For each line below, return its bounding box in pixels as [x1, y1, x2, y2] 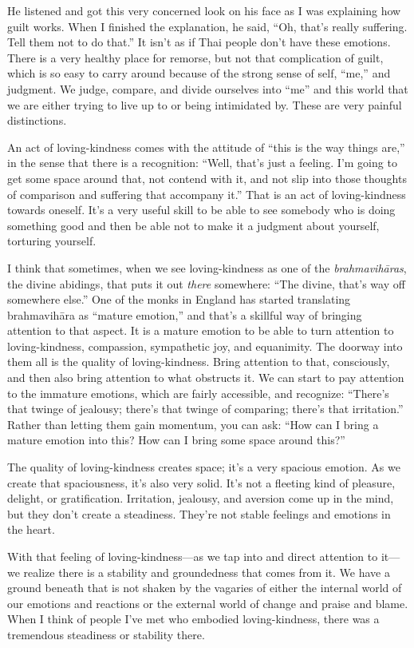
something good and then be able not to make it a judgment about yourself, [7, 217, 380, 233]
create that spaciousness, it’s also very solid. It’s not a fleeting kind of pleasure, [7, 474, 396, 491]
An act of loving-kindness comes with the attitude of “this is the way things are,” [7, 138, 405, 155]
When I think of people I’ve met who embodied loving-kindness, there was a [7, 610, 380, 627]
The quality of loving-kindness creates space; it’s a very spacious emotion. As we [7, 459, 400, 475]
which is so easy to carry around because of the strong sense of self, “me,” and [7, 65, 391, 81]
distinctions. [7, 112, 67, 129]
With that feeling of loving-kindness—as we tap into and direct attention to [7, 548, 378, 564]
